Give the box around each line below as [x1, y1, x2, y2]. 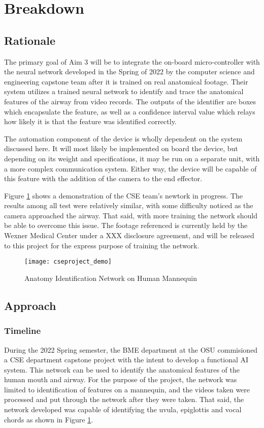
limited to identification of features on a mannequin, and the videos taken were [4, 384, 250, 394]
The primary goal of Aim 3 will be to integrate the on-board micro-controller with [4, 56, 260, 67]
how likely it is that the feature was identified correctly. [4, 116, 177, 127]
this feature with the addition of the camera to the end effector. [4, 173, 203, 184]
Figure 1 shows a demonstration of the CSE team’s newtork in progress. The [4, 190, 243, 201]
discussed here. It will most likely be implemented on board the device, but [4, 143, 238, 154]
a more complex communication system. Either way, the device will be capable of [4, 163, 257, 174]
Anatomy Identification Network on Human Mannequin [24, 272, 197, 283]
